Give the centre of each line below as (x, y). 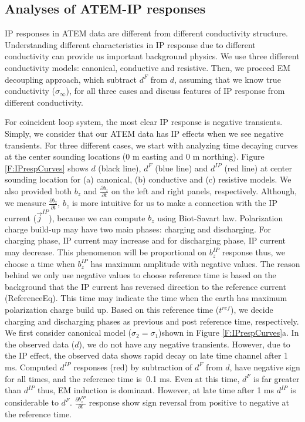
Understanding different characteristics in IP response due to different (130, 44)
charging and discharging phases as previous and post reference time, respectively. (152, 321)
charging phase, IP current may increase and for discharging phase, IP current (145, 240)
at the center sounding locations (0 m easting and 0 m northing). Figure (135, 156)
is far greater (277, 378)
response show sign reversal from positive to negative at (189, 402)
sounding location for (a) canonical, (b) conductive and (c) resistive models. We (148, 179)
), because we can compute (97, 217)
